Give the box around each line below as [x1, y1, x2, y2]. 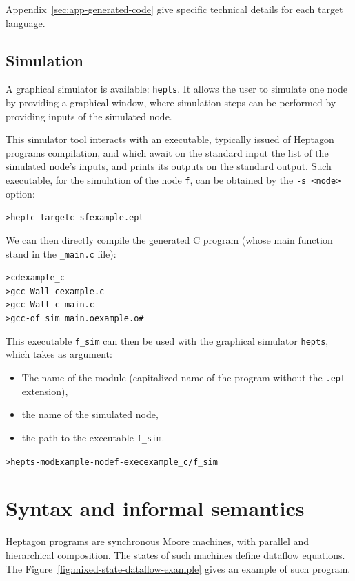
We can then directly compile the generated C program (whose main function [6, 232, 333, 247]
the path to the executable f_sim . [21, 430, 165, 444]
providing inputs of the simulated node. [6, 108, 172, 123]
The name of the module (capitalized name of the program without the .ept [21, 370, 346, 385]
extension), [21, 383, 68, 398]
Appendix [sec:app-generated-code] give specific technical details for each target [6, 2, 343, 16]
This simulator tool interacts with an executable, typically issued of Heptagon [6, 132, 334, 146]
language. [6, 15, 45, 30]
